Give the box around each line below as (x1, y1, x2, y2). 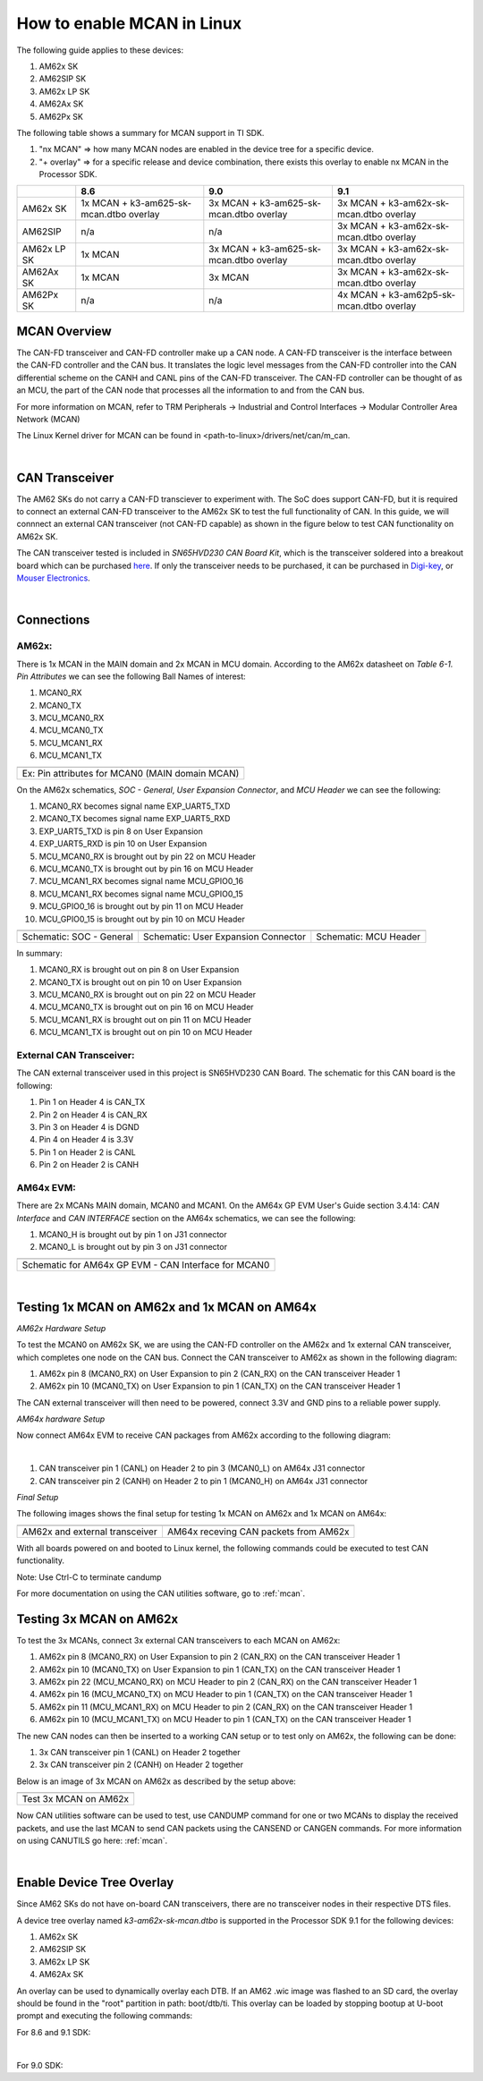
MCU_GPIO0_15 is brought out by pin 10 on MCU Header (38, 913, 245, 924)
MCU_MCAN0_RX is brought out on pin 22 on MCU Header (38, 990, 257, 1000)
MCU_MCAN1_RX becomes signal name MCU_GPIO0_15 (38, 888, 243, 899)
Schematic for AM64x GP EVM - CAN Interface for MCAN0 (21, 1258, 270, 1270)
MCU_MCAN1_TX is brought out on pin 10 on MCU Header (38, 1027, 253, 1038)
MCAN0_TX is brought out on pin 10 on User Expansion (38, 976, 242, 988)
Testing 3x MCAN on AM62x (16, 1611, 179, 1627)
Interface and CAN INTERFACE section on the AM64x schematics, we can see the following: (16, 1212, 357, 1223)
